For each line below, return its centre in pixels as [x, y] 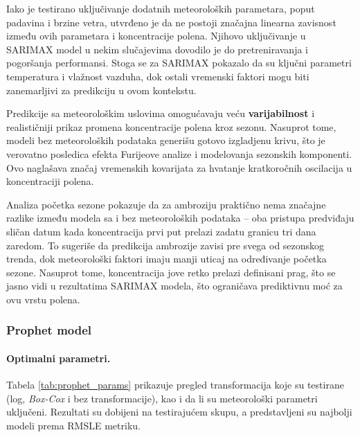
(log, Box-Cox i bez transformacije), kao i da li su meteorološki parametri [162, 398]
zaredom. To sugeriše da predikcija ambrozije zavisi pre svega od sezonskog [165, 245]
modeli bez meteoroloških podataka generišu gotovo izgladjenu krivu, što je [166, 140]
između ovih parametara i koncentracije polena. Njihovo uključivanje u [156, 36]
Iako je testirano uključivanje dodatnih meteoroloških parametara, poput [161, 8]
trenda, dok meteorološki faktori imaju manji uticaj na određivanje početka [166, 259]
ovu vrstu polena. [43, 299]
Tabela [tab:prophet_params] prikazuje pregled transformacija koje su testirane [175, 385]
